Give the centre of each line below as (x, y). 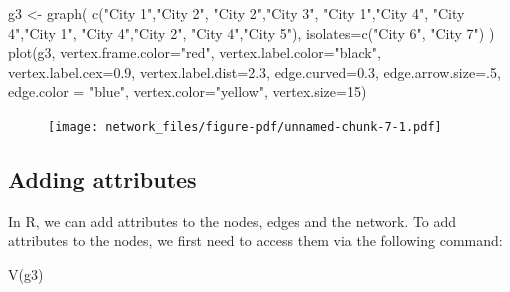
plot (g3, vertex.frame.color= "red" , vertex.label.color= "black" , (194, 52)
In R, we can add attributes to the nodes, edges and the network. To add (232, 220)
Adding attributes (102, 179)
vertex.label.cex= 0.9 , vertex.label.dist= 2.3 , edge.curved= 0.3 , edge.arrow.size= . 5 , (254, 71)
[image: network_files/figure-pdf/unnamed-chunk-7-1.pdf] (245, 126)
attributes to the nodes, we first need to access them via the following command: (255, 240)
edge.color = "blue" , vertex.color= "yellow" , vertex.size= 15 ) (187, 91)
